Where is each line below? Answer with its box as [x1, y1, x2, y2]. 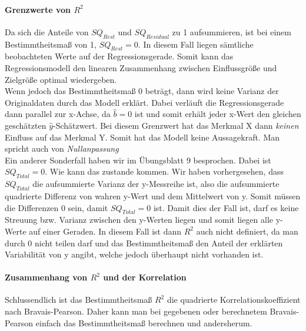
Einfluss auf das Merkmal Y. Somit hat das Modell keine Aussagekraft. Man [5, 131, 280, 143]
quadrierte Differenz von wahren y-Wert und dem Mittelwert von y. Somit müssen [5, 189, 301, 202]
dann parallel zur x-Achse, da [5, 108, 111, 120]
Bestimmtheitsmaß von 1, [5, 38, 97, 50]
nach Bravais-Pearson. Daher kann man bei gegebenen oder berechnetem [5, 305, 267, 317]
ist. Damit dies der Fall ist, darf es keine [153, 201, 299, 213]
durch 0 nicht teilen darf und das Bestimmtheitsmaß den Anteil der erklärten [5, 236, 283, 249]
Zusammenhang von [5, 271, 88, 283]
